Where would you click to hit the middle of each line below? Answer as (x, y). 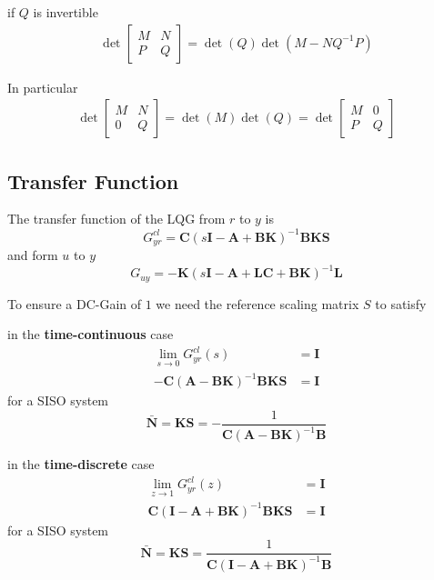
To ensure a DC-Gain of (75, 303)
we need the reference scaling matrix (257, 303)
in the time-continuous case (91, 334)
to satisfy (401, 303)
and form (33, 255)
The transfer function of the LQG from (116, 219)
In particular (43, 87)
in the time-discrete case (81, 464)
